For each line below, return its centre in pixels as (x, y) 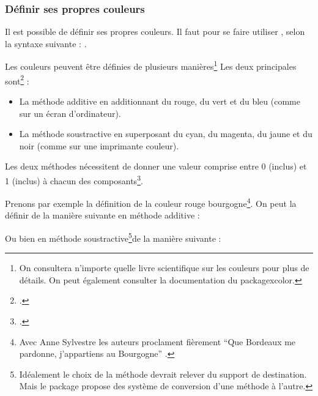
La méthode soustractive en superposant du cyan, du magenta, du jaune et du (166, 134)
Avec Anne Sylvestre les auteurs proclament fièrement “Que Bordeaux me (157, 341)
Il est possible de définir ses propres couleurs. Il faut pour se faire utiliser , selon (155, 32)
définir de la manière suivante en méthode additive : (102, 215)
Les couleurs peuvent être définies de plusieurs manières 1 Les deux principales (151, 65)
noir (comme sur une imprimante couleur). (99, 145)
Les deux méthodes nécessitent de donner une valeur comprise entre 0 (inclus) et (156, 166)
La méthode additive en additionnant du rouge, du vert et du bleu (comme (160, 101)
